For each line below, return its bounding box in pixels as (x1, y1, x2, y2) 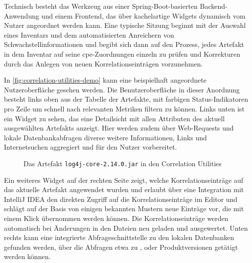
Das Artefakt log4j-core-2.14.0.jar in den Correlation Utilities (23, 158, 222, 168)
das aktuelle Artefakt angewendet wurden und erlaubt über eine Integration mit (4, 184, 244, 195)
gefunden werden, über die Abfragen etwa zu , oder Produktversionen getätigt (4, 241, 238, 252)
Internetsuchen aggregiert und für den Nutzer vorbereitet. (4, 142, 177, 152)
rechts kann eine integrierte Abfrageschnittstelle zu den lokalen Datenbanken (4, 232, 234, 242)
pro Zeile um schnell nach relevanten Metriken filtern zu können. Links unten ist (4, 103, 245, 113)
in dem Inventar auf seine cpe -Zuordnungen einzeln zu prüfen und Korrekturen (4, 48, 240, 59)
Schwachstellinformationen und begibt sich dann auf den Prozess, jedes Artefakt (4, 39, 244, 49)
